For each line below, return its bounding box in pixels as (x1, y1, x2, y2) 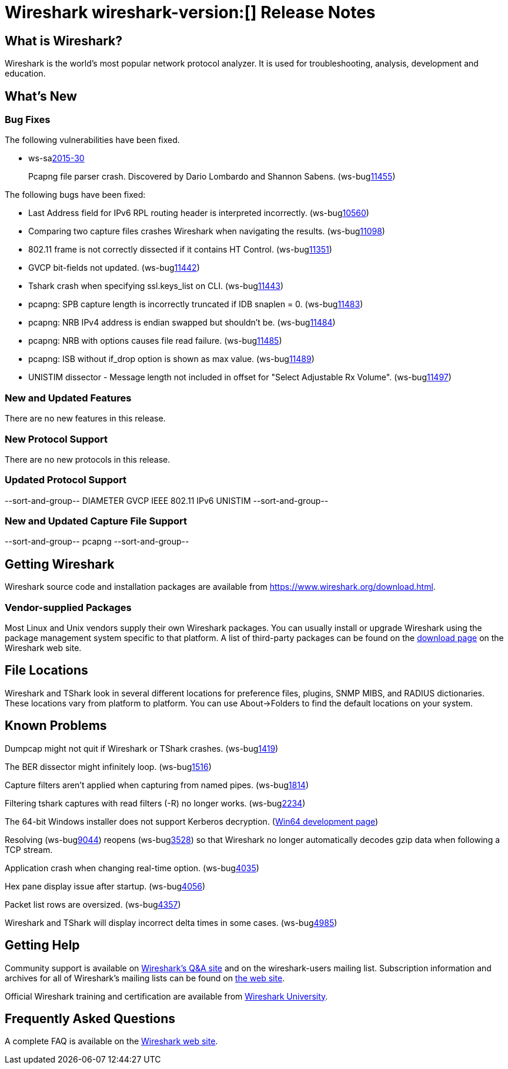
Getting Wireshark (5, 556, 115, 572)
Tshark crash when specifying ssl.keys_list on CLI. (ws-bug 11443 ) (28, 281, 284, 291)
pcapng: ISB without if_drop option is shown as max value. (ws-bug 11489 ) (28, 354, 315, 364)
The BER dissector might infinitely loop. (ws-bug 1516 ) (5, 761, 212, 772)
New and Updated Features (5, 391, 132, 404)
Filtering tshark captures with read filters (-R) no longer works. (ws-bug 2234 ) (5, 798, 306, 808)
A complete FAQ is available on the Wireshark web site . (5, 1036, 218, 1047)
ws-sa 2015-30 (28, 153, 85, 164)
